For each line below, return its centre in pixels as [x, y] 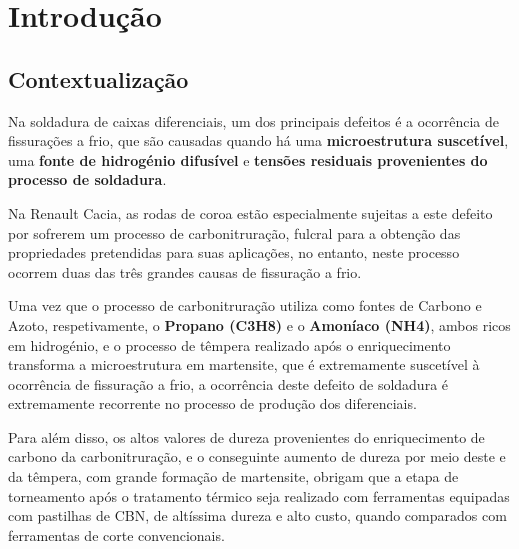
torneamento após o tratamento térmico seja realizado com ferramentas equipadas [259, 495]
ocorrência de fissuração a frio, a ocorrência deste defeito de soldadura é [228, 383]
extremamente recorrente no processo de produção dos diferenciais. [212, 403]
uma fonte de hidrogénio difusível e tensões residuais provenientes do [248, 159]
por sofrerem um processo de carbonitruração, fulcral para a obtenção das [234, 232]
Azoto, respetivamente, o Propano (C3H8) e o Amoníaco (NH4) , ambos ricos [259, 324]
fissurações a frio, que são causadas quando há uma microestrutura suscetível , [258, 140]
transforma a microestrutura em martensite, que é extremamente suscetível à [244, 364]
